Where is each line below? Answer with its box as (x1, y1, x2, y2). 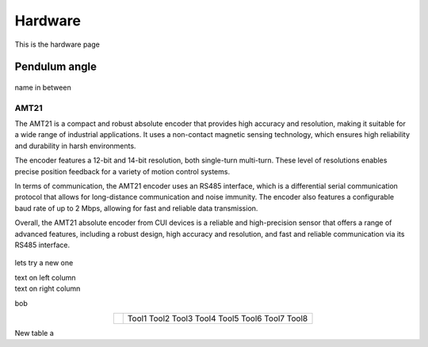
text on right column (14, 284, 81, 293)
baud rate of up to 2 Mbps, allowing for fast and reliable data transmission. (14, 203, 258, 213)
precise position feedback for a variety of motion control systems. (14, 166, 230, 176)
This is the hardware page (14, 40, 101, 49)
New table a (14, 328, 55, 337)
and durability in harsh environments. (14, 141, 136, 151)
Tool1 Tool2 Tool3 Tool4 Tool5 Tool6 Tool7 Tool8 (127, 313, 308, 324)
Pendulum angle (14, 60, 97, 74)
